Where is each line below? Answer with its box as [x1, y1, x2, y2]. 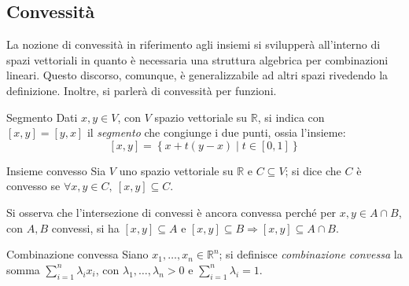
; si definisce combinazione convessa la [219, 246, 403, 262]
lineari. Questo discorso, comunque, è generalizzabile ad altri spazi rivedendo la [6, 67, 389, 83]
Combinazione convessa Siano [6, 246, 149, 262]
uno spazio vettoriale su [119, 162, 234, 178]
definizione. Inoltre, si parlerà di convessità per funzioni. [6, 82, 277, 98]
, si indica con [257, 108, 325, 125]
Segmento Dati [6, 108, 78, 125]
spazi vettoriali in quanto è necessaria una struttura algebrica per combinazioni [6, 51, 389, 68]
